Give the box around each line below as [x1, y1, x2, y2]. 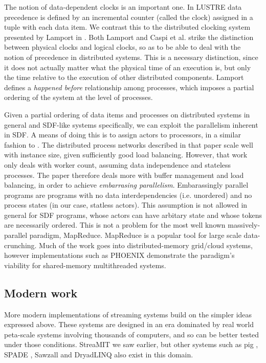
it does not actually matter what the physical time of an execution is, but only [4, 62, 251, 72]
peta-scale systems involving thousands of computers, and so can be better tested [4, 329, 259, 339]
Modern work [4, 285, 78, 300]
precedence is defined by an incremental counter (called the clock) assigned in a [4, 11, 253, 22]
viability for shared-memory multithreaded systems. [4, 259, 166, 270]
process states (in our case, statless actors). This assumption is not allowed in [4, 199, 248, 210]
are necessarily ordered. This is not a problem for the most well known [4, 219, 226, 230]
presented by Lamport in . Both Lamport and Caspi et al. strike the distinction [4, 31, 254, 42]
